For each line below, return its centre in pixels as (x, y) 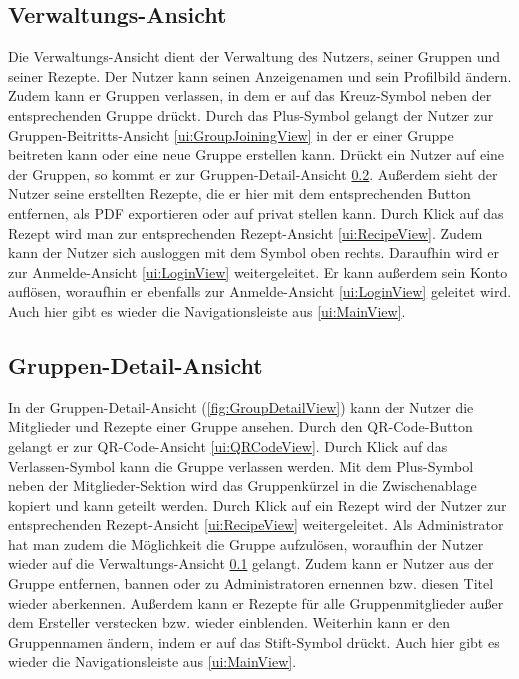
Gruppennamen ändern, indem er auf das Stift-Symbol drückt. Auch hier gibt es (254, 641)
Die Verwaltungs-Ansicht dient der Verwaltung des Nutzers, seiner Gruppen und (254, 56)
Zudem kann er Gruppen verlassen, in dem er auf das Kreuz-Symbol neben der (250, 95)
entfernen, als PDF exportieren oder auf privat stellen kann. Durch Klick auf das (256, 212)
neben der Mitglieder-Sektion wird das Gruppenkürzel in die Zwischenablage (242, 485)
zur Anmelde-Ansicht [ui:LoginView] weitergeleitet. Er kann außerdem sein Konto (258, 271)
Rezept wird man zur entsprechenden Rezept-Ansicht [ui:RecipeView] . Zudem (245, 232)
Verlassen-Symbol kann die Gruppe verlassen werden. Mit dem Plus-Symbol (241, 465)
